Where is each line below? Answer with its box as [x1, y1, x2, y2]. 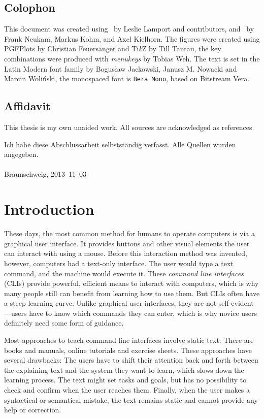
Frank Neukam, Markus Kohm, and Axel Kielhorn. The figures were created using [4, 33, 260, 44]
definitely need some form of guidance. [4, 317, 124, 328]
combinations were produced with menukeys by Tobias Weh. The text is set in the [4, 53, 260, 63]
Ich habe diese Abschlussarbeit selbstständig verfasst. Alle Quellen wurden [4, 139, 236, 149]
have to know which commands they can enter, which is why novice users [29, 307, 257, 318]
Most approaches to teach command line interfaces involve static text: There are [4, 335, 254, 345]
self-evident [218, 298, 254, 308]
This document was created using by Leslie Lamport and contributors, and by [4, 23, 254, 34]
